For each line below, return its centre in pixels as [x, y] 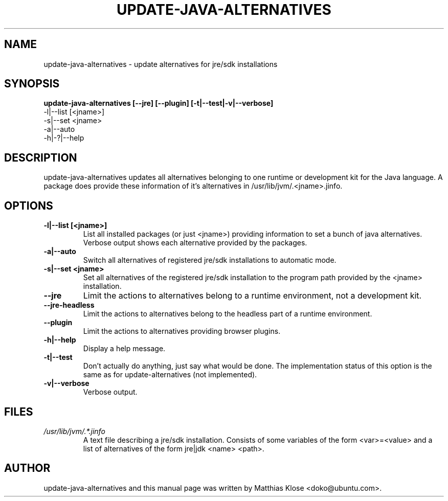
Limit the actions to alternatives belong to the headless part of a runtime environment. [228, 314]
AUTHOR [27, 468]
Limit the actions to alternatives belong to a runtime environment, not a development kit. [252, 296]
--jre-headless [69, 305]
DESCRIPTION [41, 157]
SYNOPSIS [32, 84]
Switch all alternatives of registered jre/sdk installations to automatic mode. [210, 260]
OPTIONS [29, 206]
